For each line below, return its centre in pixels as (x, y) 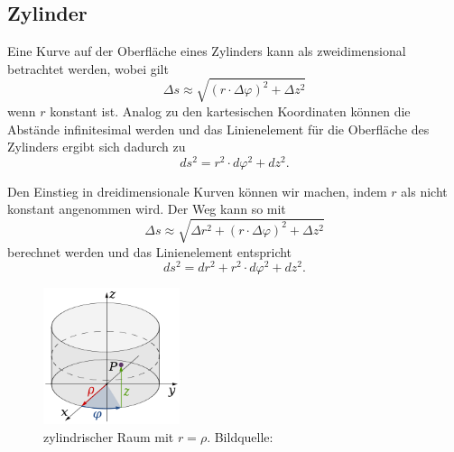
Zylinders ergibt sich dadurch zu (97, 147)
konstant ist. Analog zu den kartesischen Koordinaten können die (230, 111)
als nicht (424, 191)
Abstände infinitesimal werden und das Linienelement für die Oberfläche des (218, 129)
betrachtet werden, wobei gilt (88, 68)
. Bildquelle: (240, 436)
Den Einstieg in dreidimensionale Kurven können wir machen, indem (197, 191)
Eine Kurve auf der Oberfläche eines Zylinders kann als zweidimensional (207, 51)
